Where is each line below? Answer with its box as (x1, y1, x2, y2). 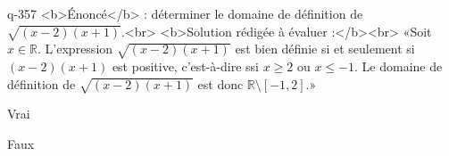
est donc (197, 74, 244, 93)
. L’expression (37, 39, 113, 58)
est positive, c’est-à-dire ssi (112, 57, 259, 76)
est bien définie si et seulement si (235, 39, 415, 58)
